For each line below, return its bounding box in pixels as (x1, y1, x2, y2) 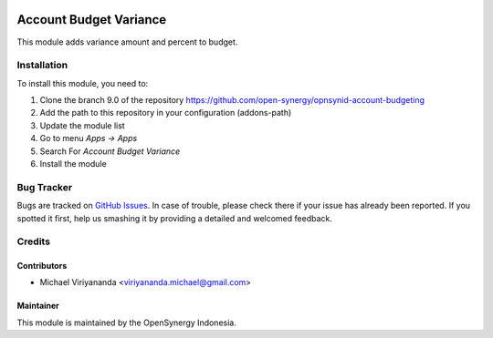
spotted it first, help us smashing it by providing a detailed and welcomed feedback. (16, 212, 332, 223)
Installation (16, 59, 68, 72)
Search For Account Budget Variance (39, 146, 181, 157)
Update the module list (39, 119, 125, 131)
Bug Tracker (16, 180, 73, 193)
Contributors (16, 261, 68, 271)
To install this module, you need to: (16, 77, 149, 88)
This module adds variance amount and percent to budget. (16, 36, 238, 47)
